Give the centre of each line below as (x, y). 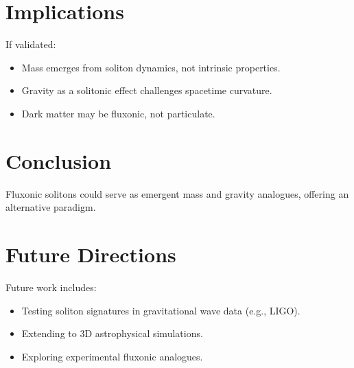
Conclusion (59, 160)
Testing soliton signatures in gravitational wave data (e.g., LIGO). (161, 310)
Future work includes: (51, 287)
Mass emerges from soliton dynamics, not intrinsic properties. (151, 67)
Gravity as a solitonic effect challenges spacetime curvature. (147, 90)
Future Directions (91, 254)
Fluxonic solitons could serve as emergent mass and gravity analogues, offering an (177, 193)
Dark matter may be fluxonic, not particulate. (118, 113)
